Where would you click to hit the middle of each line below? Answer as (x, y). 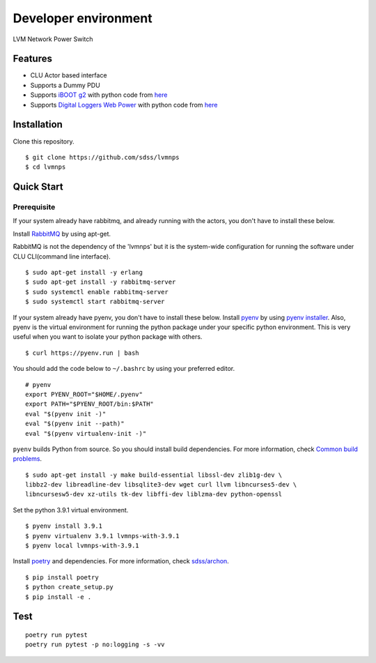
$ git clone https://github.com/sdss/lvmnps (103, 157)
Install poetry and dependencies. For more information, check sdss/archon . (121, 561)
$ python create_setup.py (70, 587)
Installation (38, 124)
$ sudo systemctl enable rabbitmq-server (97, 292)
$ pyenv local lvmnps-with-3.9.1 (82, 546)
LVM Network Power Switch (53, 39)
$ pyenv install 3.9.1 (64, 526)
